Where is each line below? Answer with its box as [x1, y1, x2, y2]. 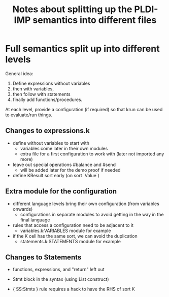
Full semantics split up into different [5, 43, 160, 54]
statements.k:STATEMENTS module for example [20, 238, 121, 244]
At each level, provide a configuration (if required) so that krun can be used [5, 106, 163, 112]
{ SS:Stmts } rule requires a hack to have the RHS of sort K [12, 286, 136, 292]
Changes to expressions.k [5, 126, 90, 135]
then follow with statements [12, 91, 71, 97]
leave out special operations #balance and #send [12, 161, 116, 168]
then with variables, [12, 85, 54, 92]
